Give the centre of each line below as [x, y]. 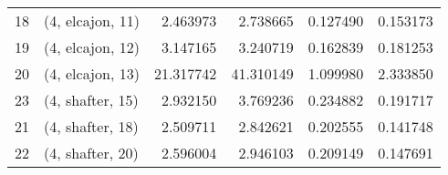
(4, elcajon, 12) [92, 47]
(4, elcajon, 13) [92, 73]
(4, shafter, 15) [91, 100]
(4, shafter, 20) [91, 153]
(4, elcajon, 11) [92, 21]
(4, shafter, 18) [91, 126]
